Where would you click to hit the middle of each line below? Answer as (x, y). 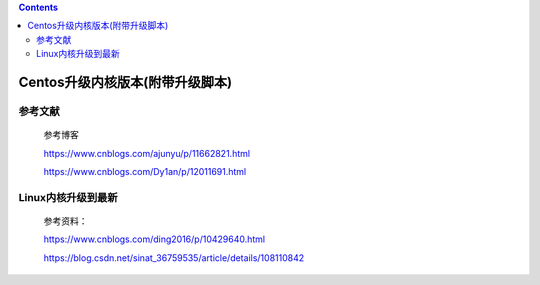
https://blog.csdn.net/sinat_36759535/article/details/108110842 (174, 257)
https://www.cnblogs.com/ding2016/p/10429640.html (154, 239)
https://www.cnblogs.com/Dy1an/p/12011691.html (145, 171)
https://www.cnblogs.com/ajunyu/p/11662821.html (146, 153)
